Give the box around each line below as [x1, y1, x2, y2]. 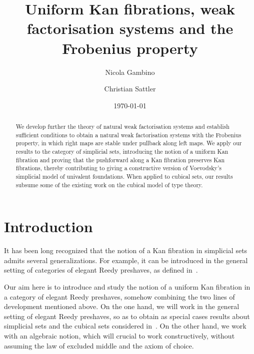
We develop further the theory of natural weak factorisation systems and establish [15, 122, 229, 131]
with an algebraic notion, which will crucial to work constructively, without [4, 331, 235, 341]
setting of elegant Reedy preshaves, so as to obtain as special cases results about [4, 311, 250, 321]
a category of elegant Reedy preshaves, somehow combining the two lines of [4, 291, 235, 302]
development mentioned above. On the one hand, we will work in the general [4, 301, 239, 312]
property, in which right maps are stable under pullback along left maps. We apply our [15, 139, 242, 147]
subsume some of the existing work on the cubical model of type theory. [15, 180, 203, 189]
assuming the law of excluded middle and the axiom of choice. [4, 340, 194, 351]
